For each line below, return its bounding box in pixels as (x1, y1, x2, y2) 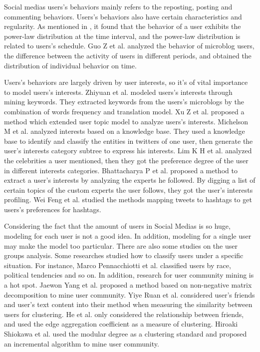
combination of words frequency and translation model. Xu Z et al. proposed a (4, 106, 245, 116)
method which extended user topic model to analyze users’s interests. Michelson (4, 116, 249, 126)
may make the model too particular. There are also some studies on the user (4, 240, 238, 251)
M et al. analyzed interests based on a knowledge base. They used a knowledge (4, 126, 245, 136)
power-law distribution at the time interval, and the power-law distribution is (4, 30, 241, 41)
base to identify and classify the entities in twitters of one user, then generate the (4, 135, 253, 146)
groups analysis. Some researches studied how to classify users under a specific (4, 250, 244, 261)
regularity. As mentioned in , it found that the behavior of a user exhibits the (4, 21, 241, 31)
